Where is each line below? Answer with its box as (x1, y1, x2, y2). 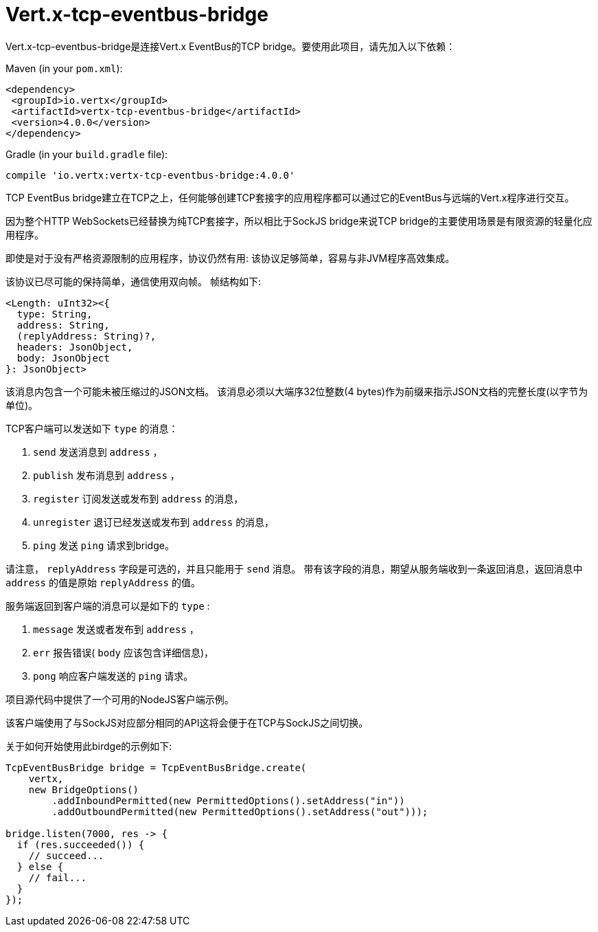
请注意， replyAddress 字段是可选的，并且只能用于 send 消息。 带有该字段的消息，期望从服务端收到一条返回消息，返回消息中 (5, 562, 583, 575)
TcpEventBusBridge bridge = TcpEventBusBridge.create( (5, 762, 307, 773)
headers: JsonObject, (16, 341, 133, 353)
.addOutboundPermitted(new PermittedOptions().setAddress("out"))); (51, 806, 428, 817)
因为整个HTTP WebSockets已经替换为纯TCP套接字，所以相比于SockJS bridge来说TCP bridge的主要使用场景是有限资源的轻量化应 (5, 214, 593, 227)
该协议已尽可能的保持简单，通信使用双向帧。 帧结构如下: (5, 275, 261, 287)
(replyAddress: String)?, (16, 330, 157, 342)
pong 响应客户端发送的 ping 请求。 (33, 669, 194, 682)
